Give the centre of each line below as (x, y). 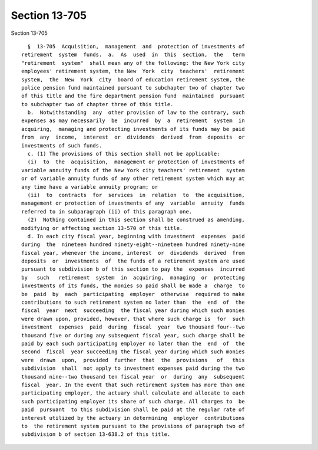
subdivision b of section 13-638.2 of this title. (96, 434)
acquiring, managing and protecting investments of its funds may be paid (133, 129)
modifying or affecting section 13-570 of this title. (102, 228)
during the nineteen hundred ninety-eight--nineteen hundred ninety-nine (133, 244)
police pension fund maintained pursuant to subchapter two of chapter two (133, 88)
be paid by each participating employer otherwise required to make (133, 294)
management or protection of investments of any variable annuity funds (133, 203)
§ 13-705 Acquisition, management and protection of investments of (136, 46)
